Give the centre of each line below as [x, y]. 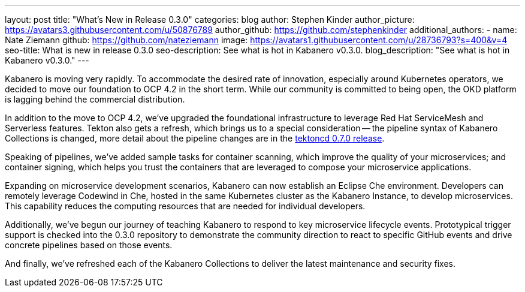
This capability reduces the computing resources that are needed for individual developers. [185, 206]
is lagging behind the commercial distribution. [95, 99]
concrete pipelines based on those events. [89, 245]
